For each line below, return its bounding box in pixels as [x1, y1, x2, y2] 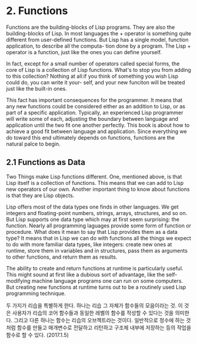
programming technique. [6, 290, 66, 297]
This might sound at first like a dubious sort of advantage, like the [6, 271, 165, 278]
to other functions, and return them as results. [6, 253, 118, 260]
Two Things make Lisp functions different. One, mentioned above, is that [6, 173, 182, 180]
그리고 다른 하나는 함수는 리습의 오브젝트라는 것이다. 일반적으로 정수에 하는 [14, 316, 185, 323]
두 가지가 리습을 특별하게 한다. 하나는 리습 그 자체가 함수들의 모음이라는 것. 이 [6, 302, 183, 309]
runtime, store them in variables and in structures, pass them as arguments [6, 247, 188, 254]
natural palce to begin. [6, 140, 61, 147]
